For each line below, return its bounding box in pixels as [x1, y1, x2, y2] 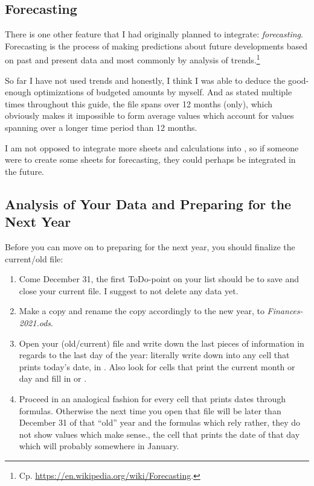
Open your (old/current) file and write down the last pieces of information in [19, 336, 304, 349]
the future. [5, 165, 45, 177]
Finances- [267, 305, 303, 317]
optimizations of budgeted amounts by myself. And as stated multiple [34, 86, 292, 98]
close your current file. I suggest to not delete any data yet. [19, 284, 239, 297]
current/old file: [5, 252, 63, 265]
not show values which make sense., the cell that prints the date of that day [19, 428, 300, 440]
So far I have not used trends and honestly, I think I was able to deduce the [5, 74, 286, 86]
